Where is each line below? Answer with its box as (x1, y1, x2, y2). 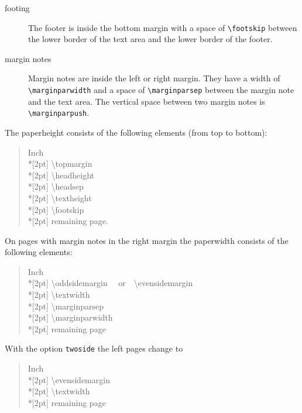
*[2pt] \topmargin (28, 157, 92, 170)
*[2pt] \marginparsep (28, 300, 104, 312)
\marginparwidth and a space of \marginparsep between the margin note (28, 84, 294, 96)
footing (5, 2, 30, 13)
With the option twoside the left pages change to (5, 342, 183, 355)
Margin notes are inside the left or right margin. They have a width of (28, 72, 280, 84)
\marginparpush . (28, 106, 90, 119)
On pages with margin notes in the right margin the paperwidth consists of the (5, 234, 289, 246)
